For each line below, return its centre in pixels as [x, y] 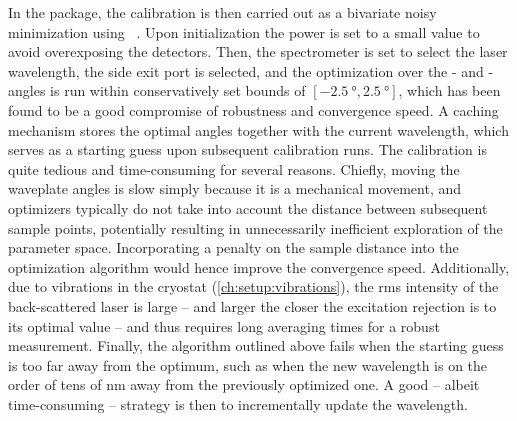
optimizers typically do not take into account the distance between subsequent [248, 207]
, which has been [449, 90]
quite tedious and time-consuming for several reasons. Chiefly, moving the [234, 168]
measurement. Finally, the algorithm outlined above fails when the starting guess [256, 345]
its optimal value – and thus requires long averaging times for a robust [224, 325]
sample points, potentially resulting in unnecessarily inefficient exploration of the [255, 227]
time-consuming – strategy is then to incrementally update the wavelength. [238, 403]
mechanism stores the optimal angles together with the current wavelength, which [258, 129]
